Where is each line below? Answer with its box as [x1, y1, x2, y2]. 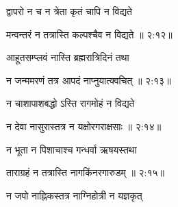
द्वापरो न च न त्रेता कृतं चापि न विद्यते [6, 4, 132, 18]
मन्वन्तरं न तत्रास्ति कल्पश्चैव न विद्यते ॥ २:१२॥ [6, 27, 173, 41]
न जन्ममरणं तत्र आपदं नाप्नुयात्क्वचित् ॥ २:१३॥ [6, 73, 171, 87]
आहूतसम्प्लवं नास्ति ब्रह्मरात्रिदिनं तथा [6, 50, 129, 64]
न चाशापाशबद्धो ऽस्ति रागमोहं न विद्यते [6, 96, 135, 110]
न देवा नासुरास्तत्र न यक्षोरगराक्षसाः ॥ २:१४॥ [6, 119, 162, 133]
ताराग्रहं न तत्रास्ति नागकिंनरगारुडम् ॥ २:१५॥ [6, 165, 165, 180]
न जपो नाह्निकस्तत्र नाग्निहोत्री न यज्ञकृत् [6, 188, 142, 202]
